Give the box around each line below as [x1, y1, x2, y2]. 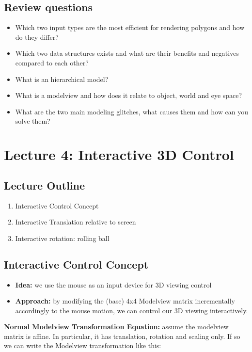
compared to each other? [15, 57, 89, 67]
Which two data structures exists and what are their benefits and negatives [15, 48, 239, 58]
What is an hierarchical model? [15, 74, 109, 84]
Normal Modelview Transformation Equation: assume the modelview [4, 321, 229, 332]
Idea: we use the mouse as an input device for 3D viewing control [15, 279, 212, 289]
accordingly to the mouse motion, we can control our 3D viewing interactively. [15, 305, 248, 315]
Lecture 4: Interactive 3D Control [4, 144, 234, 164]
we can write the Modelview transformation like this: [4, 340, 161, 351]
